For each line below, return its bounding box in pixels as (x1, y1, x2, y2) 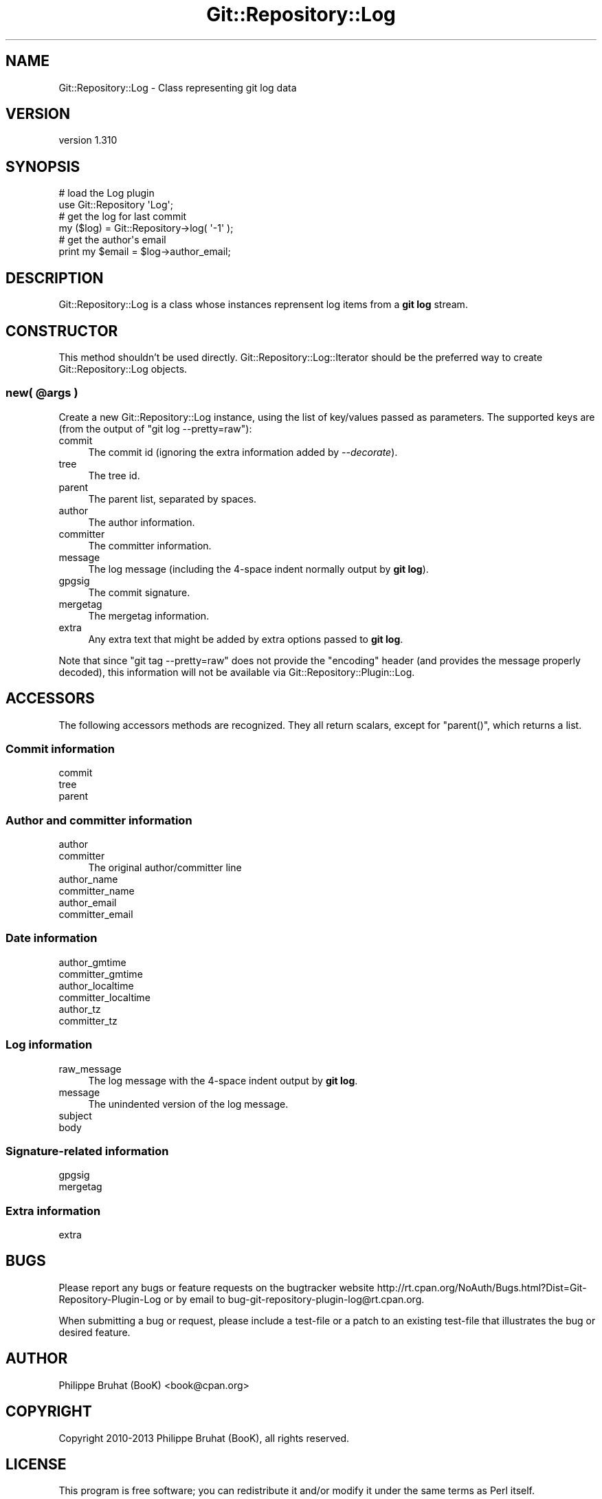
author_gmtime (58, 956, 126, 968)
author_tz (58, 1003, 101, 1015)
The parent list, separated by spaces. (88, 492, 257, 505)
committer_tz (58, 1014, 118, 1027)
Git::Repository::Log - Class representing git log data (58, 81, 297, 94)
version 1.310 (58, 134, 118, 146)
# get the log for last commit (58, 210, 187, 223)
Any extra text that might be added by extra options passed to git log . (88, 633, 403, 645)
